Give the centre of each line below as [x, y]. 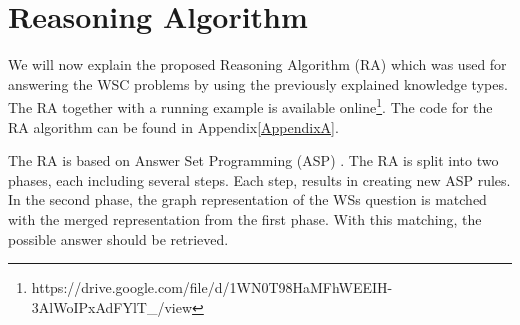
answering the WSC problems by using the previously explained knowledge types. [258, 83]
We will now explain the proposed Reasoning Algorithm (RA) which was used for [257, 64]
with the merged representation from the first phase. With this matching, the [245, 218]
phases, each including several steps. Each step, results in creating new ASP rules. [259, 179]
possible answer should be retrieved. [118, 238]
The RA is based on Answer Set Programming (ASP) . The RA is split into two [253, 160]
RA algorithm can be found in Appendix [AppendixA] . [173, 126]
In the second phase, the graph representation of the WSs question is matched [247, 199]
